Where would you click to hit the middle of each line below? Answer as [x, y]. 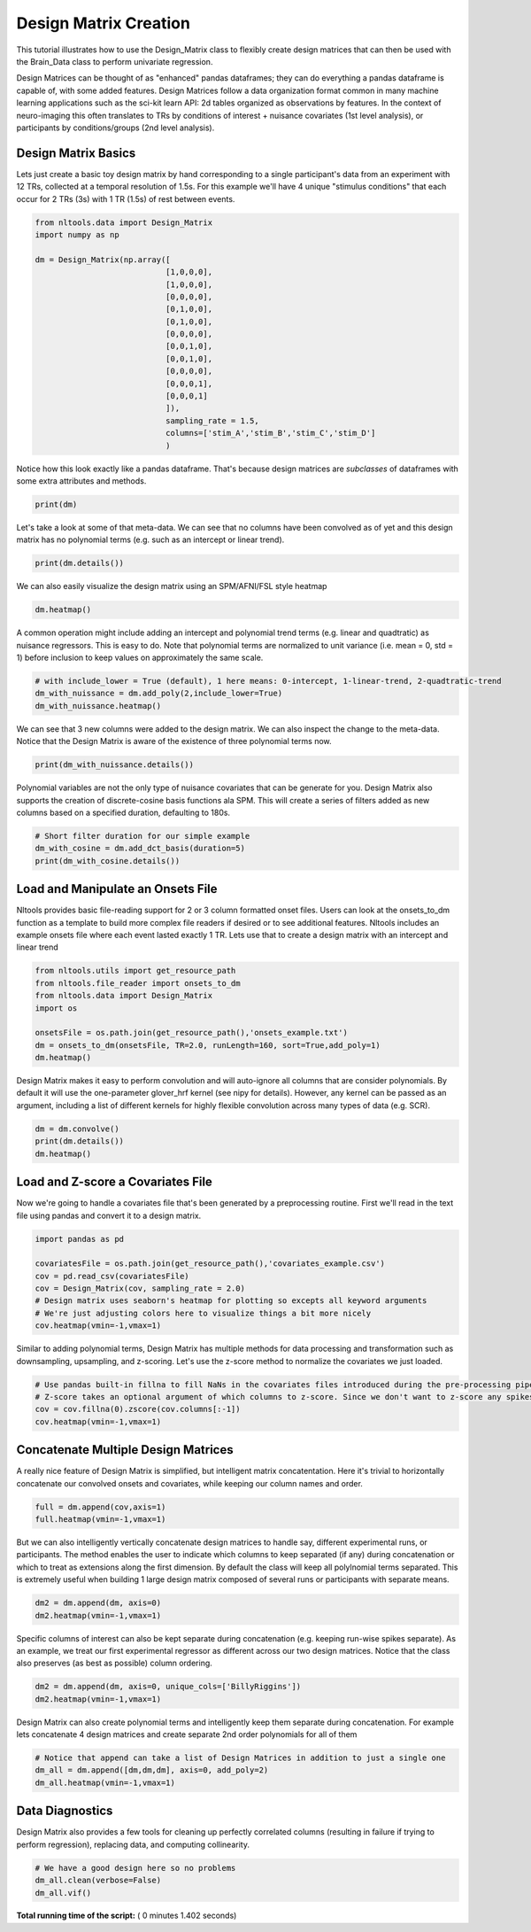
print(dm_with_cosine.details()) [108, 861]
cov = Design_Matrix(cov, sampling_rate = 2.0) [140, 1288]
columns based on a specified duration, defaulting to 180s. [123, 812]
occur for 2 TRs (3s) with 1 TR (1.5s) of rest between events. [126, 198]
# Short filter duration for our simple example [142, 836]
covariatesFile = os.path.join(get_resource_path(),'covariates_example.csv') [210, 1264]
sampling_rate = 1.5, [212, 420]
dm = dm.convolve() [77, 1129]
